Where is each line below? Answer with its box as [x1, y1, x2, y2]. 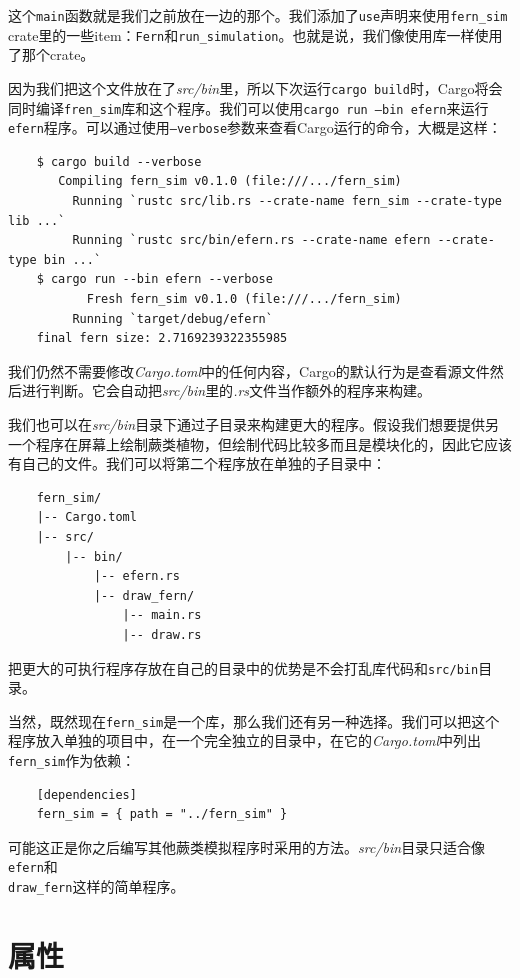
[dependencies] [36, 787, 137, 802]
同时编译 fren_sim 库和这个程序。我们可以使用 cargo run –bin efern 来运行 [8, 97, 489, 118]
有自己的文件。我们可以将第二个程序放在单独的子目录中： [8, 453, 386, 474]
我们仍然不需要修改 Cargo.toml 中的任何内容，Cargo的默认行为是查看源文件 [8, 360, 490, 381]
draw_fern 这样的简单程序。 [8, 876, 185, 897]
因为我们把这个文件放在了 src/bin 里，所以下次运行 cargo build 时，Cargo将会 [8, 77, 503, 98]
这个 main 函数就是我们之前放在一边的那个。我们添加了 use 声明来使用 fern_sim [8, 5, 508, 25]
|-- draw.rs [122, 627, 202, 642]
